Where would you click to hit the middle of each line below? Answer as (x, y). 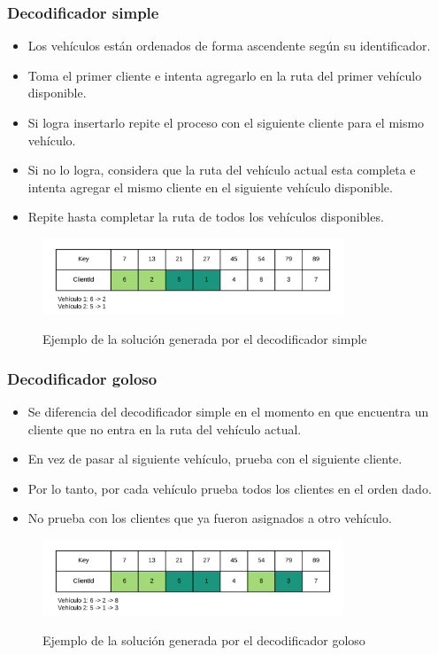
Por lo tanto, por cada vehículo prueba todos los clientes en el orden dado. (230, 488)
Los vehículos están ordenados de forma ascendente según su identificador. (229, 46)
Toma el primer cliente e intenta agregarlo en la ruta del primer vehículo (225, 75)
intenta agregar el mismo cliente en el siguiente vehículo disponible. (210, 187)
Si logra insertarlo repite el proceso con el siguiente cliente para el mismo (226, 122)
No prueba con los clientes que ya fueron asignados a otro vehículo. (210, 518)
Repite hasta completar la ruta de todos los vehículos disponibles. (206, 217)
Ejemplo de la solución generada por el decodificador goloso (204, 640)
